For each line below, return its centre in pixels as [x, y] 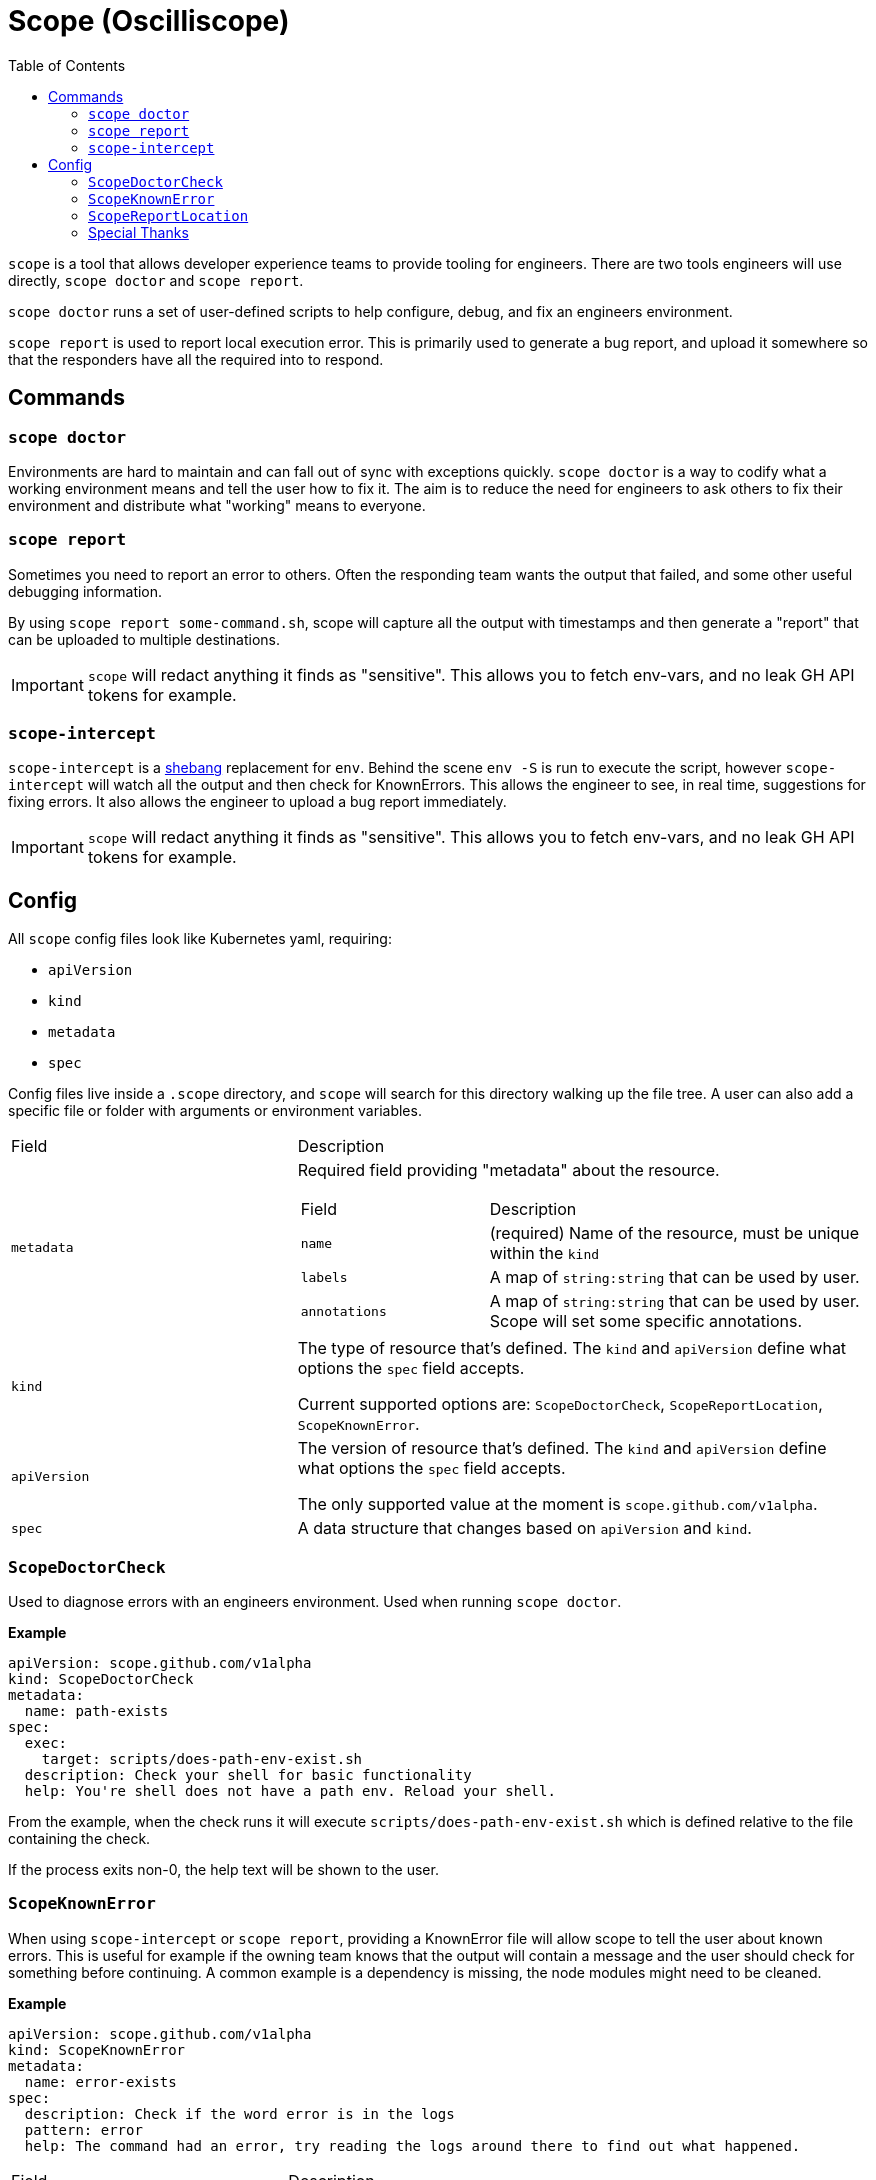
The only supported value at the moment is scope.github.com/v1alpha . [557, 1504]
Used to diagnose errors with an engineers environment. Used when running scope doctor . [315, 1602]
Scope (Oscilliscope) [149, 21]
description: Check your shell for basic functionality [248, 1775]
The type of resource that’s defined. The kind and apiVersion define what [572, 1348]
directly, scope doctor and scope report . [156, 280]
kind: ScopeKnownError [97, 2049]
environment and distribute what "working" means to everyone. [217, 505]
